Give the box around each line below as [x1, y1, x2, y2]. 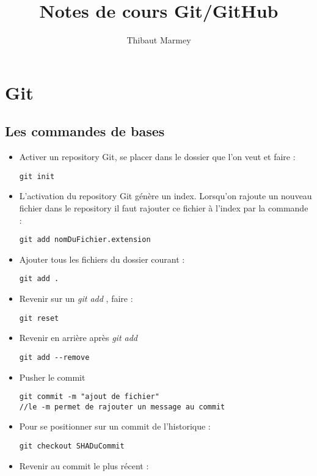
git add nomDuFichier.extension [19, 235, 151, 244]
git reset [19, 313, 59, 323]
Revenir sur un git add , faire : [19, 292, 133, 305]
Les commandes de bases [5, 122, 165, 141]
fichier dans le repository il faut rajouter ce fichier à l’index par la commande [19, 201, 308, 214]
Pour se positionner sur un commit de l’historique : [19, 420, 211, 433]
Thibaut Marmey [126, 34, 191, 46]
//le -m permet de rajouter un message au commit [19, 402, 225, 411]
